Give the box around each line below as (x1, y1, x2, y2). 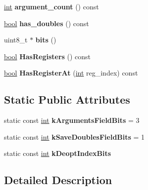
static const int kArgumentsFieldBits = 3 (4, 115, 140, 125)
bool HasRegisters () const (4, 51, 91, 61)
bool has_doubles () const (4, 18, 89, 28)
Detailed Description (4, 172, 112, 188)
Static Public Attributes (4, 92, 130, 107)
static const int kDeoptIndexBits (4, 148, 111, 158)
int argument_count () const (4, 1, 99, 11)
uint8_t (4, 35, 28, 45)
